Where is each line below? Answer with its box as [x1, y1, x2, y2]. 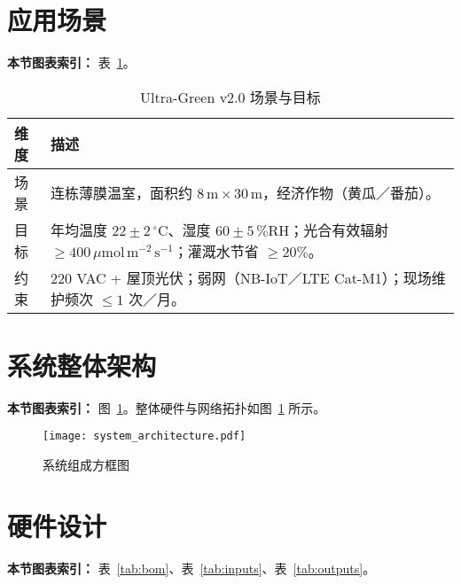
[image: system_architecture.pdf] [43, 430, 246, 443]
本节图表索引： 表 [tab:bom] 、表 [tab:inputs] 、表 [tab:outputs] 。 [7, 558, 376, 577]
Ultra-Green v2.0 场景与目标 [140, 86, 321, 107]
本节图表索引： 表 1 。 [7, 53, 136, 72]
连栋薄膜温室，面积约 [50, 182, 192, 203]
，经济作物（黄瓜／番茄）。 [262, 182, 441, 203]
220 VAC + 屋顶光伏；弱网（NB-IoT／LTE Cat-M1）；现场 [50, 267, 432, 288]
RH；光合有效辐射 [268, 219, 389, 240]
